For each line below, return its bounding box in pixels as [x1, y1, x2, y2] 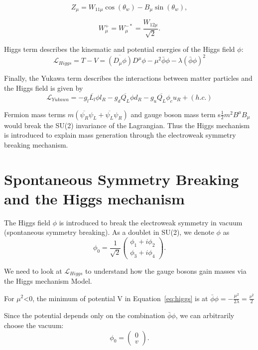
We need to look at [4, 265, 62, 276]
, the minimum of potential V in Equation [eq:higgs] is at [32, 293, 208, 303]
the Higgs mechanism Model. [4, 276, 92, 286]
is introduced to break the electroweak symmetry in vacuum [59, 217, 243, 227]
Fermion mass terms [4, 109, 66, 119]
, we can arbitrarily [175, 310, 235, 321]
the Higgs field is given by [4, 83, 83, 93]
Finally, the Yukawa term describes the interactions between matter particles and [4, 73, 253, 83]
